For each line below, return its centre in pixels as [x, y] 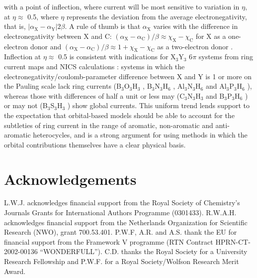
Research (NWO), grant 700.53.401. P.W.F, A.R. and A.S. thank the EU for [121, 232]
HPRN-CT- [233, 241]
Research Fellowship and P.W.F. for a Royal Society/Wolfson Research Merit [122, 261]
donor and [46, 46]
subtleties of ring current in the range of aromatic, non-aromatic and [109, 125]
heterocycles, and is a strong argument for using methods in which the [140, 135]
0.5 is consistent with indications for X [117, 57]
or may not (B [26, 105]
